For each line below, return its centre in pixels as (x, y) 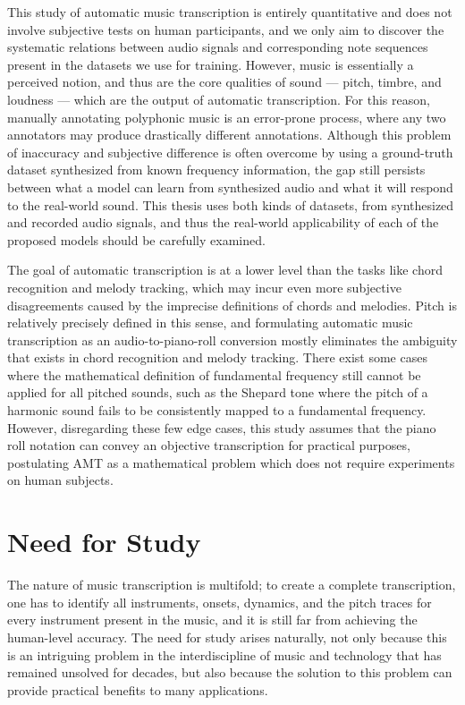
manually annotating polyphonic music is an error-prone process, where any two (227, 117)
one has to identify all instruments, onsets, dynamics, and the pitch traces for (220, 602)
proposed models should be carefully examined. (136, 239)
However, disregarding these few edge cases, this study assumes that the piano (222, 427)
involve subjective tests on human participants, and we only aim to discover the (226, 29)
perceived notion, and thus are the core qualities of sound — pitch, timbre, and (224, 82)
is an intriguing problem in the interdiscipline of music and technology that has (224, 654)
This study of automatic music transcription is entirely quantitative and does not (230, 12)
